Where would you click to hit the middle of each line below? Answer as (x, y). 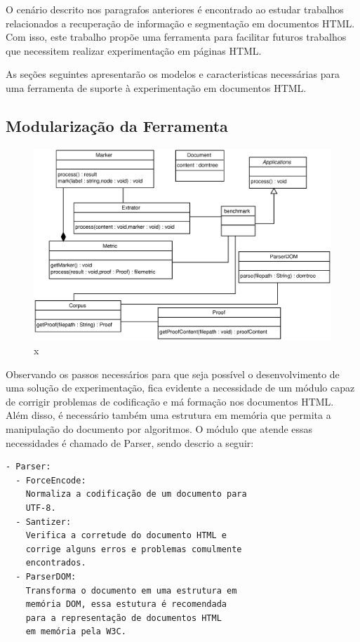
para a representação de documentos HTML (124, 618)
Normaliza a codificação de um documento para (136, 494)
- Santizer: (44, 522)
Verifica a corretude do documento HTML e (126, 536)
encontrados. (56, 563)
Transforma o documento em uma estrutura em (131, 590)
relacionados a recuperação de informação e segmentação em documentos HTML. (180, 23)
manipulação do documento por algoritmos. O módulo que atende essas (159, 429)
